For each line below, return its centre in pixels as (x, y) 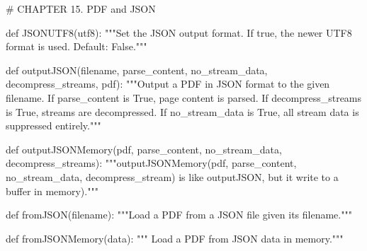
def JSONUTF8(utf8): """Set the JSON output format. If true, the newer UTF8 (179, 32)
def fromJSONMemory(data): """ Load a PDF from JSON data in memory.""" (175, 238)
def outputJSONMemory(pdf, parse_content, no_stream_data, (144, 149)
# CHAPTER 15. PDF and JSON (81, 8)
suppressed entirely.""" (53, 125)
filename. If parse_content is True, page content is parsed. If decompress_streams (184, 97)
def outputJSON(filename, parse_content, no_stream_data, (137, 70)
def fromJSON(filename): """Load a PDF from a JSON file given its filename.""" (179, 215)
